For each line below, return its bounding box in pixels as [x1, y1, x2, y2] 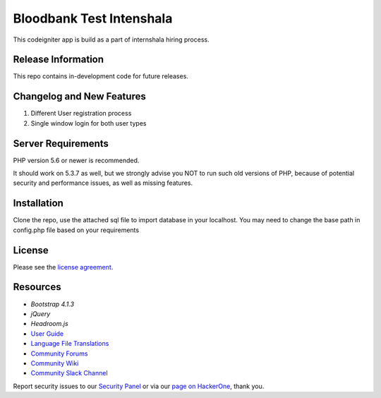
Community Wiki [30, 358, 79, 367]
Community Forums [30, 349, 88, 358]
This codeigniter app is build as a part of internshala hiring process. [13, 35, 210, 44]
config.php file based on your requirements [13, 226, 140, 234]
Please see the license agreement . [13, 263, 114, 271]
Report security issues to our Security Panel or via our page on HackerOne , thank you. [13, 382, 265, 390]
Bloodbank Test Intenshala [13, 11, 173, 26]
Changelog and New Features [13, 90, 146, 102]
